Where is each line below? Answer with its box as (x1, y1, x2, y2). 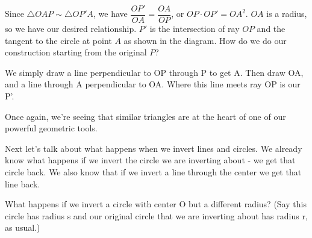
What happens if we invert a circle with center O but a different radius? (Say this (5, 198, 307, 210)
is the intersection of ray (149, 22, 240, 35)
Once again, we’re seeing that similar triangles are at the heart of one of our (5, 110, 286, 122)
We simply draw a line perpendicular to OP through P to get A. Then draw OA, (5, 66, 304, 78)
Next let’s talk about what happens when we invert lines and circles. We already (5, 142, 302, 154)
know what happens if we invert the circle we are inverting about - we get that (5, 154, 296, 166)
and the (257, 22, 285, 35)
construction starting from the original (5, 46, 147, 58)
